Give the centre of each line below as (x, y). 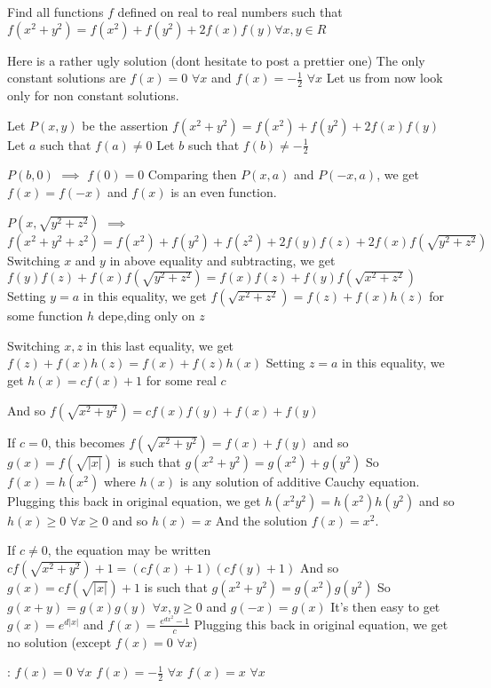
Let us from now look (384, 78)
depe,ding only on (147, 316)
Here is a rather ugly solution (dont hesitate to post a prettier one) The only (216, 60)
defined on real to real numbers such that (230, 12)
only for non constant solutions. (93, 95)
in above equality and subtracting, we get (222, 260)
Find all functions (55, 12)
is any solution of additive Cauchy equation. (300, 481)
